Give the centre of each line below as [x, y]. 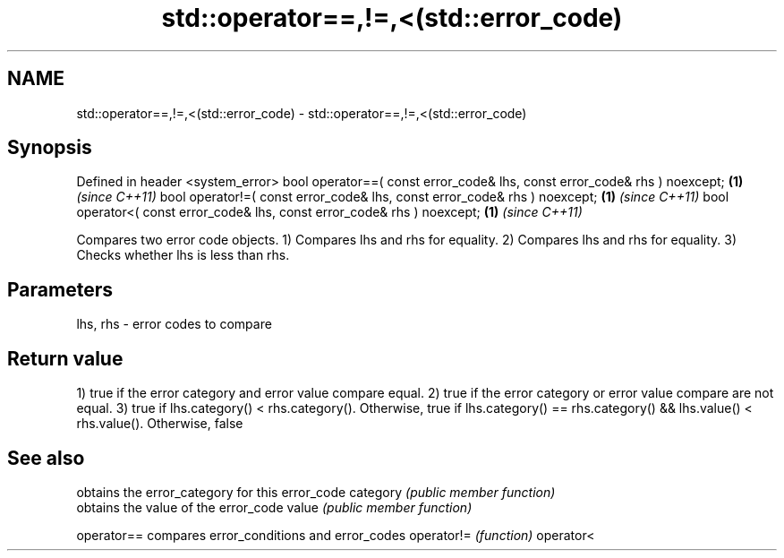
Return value [65, 358]
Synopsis [50, 148]
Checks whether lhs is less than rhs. [183, 255]
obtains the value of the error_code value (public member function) [274, 507]
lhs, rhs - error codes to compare [174, 324]
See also [46, 458]
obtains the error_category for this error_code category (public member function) [316, 492]
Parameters [60, 289]
